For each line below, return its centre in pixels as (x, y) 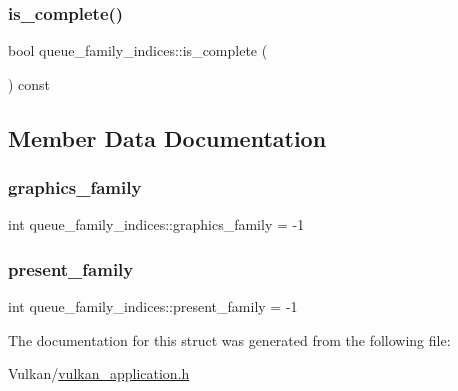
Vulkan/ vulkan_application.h (99, 373)
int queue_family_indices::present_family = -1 (153, 306)
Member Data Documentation (167, 137)
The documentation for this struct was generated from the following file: (229, 339)
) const (29, 83)
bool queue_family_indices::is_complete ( (138, 50)
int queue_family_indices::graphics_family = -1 (156, 224)
